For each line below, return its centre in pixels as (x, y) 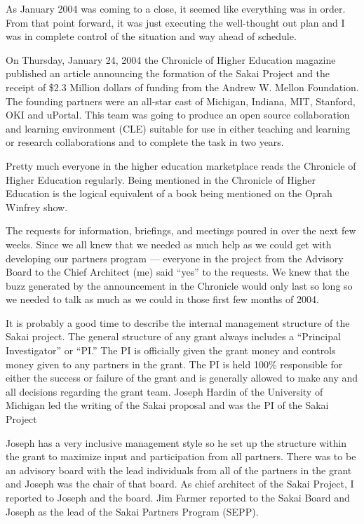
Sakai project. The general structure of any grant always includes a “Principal (173, 336)
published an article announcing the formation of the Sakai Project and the (168, 73)
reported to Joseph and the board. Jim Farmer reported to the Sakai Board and (178, 497)
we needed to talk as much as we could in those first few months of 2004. (162, 299)
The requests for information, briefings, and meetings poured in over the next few (181, 230)
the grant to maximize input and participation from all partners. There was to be (181, 456)
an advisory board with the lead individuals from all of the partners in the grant (179, 470)
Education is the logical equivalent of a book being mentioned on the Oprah (169, 193)
